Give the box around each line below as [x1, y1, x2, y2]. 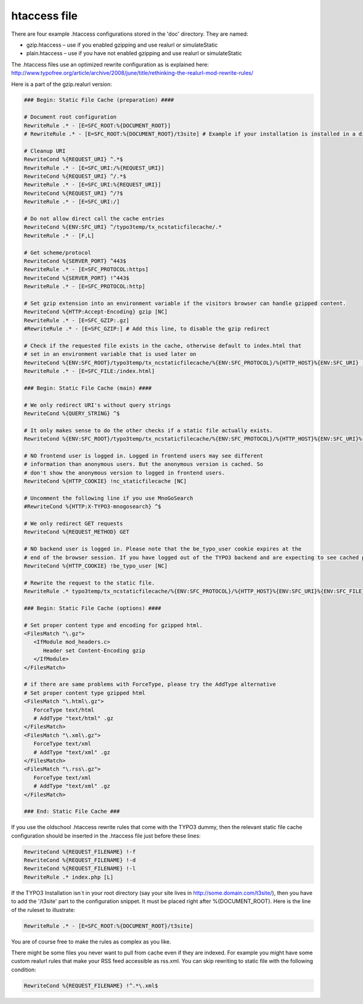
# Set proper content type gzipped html [24, 689, 145, 696]
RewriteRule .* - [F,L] [24, 232, 95, 239]
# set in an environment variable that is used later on [24, 351, 197, 358]
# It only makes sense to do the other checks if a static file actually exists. [24, 427, 273, 434]
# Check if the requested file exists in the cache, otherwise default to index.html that [24, 342, 302, 349]
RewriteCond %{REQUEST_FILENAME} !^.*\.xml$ [24, 982, 159, 989]
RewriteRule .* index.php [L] [24, 873, 114, 881]
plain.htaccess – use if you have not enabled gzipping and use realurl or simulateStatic [26, 50, 242, 57]
